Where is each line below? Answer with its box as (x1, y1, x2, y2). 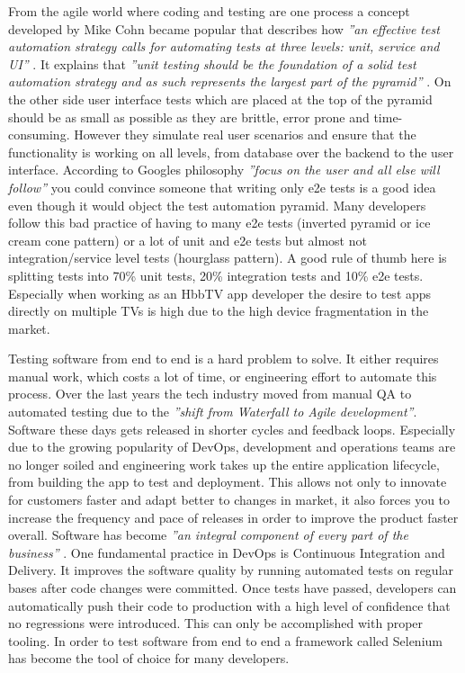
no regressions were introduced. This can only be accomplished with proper (8, 614, 424, 633)
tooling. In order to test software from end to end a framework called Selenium (8, 631, 443, 650)
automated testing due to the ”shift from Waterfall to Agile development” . (8, 402, 417, 421)
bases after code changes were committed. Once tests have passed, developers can (8, 579, 457, 597)
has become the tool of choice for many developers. (8, 649, 290, 668)
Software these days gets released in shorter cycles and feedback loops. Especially (8, 419, 456, 438)
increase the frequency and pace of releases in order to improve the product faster (8, 507, 459, 526)
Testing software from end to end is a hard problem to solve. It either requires (8, 349, 439, 368)
